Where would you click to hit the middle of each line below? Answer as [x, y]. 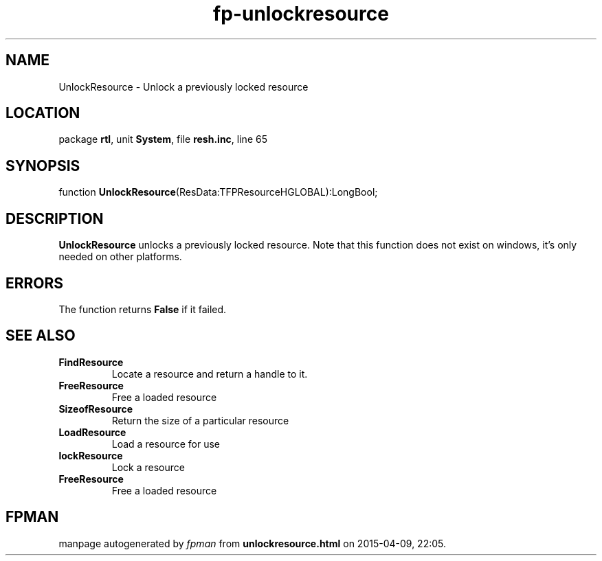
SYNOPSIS [43, 165]
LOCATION [43, 113]
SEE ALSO [41, 336]
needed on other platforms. [120, 257]
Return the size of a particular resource [200, 420]
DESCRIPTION [55, 218]
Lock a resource [148, 467]
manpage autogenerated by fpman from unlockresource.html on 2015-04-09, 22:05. [253, 543]
